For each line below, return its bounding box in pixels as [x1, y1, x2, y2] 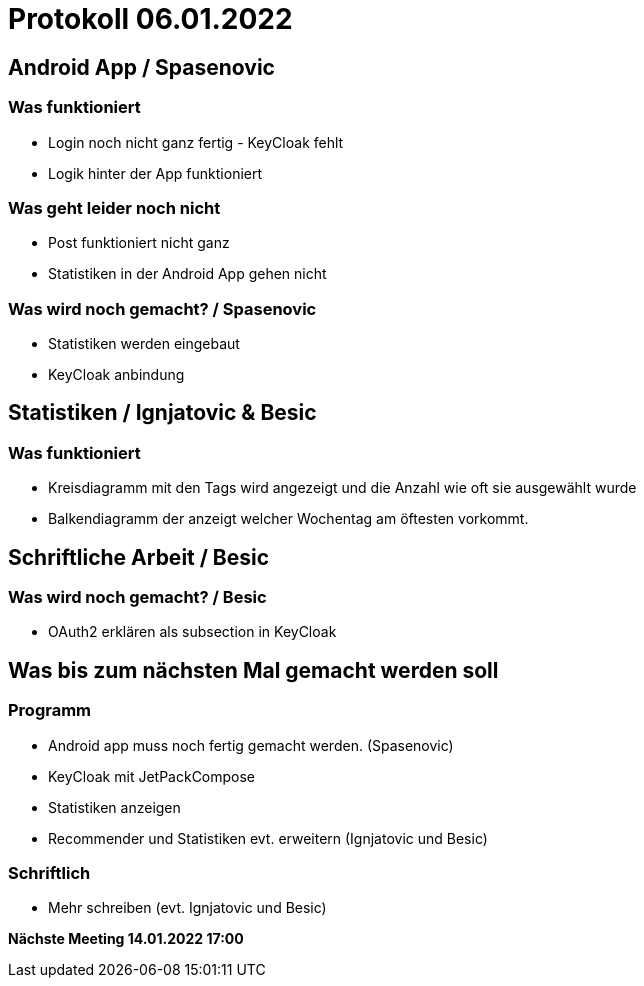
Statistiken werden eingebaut [48, 335, 240, 353]
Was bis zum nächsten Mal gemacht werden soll [8, 657, 499, 683]
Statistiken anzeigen [48, 798, 181, 816]
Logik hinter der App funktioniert [48, 164, 263, 182]
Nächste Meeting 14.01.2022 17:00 [8, 930, 244, 948]
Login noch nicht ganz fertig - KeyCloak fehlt [48, 133, 344, 151]
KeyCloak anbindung [48, 366, 185, 384]
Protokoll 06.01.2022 [8, 2, 293, 36]
